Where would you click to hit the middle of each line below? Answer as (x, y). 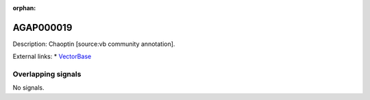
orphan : (24, 8)
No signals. (28, 88)
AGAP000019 (42, 27)
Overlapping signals (47, 74)
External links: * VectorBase (52, 57)
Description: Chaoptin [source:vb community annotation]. (94, 44)
